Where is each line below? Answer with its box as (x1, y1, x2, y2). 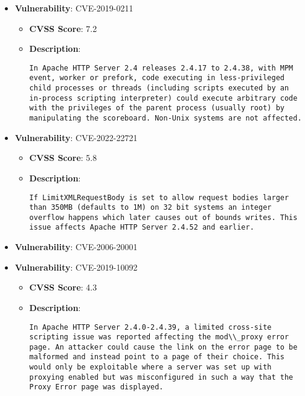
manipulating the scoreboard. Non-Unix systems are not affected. (29, 114, 302, 123)
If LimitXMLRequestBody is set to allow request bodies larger (29, 193, 289, 202)
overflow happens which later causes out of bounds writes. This (29, 213, 298, 222)
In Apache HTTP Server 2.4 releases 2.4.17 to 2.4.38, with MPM (29, 63, 294, 72)
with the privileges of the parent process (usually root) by (29, 104, 284, 113)
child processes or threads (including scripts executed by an (29, 84, 289, 93)
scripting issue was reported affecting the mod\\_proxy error (29, 333, 289, 342)
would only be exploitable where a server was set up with (29, 363, 272, 372)
